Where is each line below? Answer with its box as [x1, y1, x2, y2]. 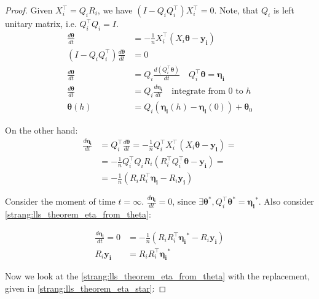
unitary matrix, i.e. [5, 17, 77, 29]
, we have [97, 4, 133, 16]
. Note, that [214, 4, 259, 16]
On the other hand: [5, 124, 78, 137]
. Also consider [258, 195, 314, 208]
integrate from [171, 87, 226, 96]
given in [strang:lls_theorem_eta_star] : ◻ [5, 281, 167, 294]
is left [273, 4, 294, 16]
